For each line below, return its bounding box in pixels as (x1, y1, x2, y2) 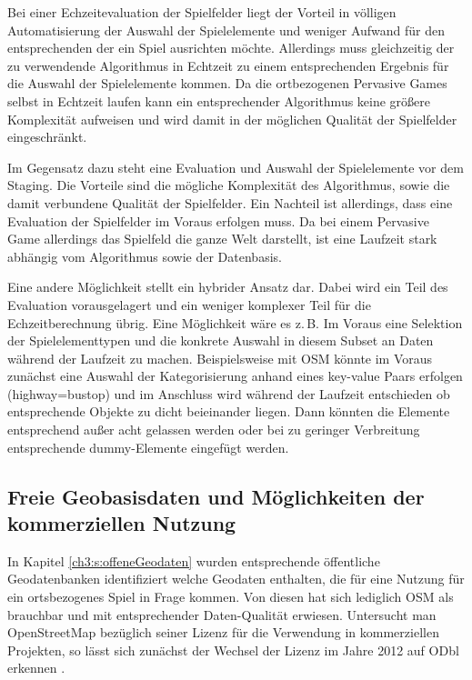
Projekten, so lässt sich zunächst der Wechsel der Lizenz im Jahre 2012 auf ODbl (7, 640, 459, 659)
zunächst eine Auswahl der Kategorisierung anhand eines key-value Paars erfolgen (7, 366, 463, 385)
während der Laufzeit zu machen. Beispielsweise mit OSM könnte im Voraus (7, 348, 433, 367)
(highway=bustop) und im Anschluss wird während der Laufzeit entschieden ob (7, 384, 450, 403)
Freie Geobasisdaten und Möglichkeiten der (7, 482, 425, 510)
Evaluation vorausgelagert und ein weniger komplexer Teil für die (7, 295, 371, 314)
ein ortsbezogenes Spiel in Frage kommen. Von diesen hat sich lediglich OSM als (7, 587, 454, 606)
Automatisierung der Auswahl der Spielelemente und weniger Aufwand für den (7, 20, 446, 39)
